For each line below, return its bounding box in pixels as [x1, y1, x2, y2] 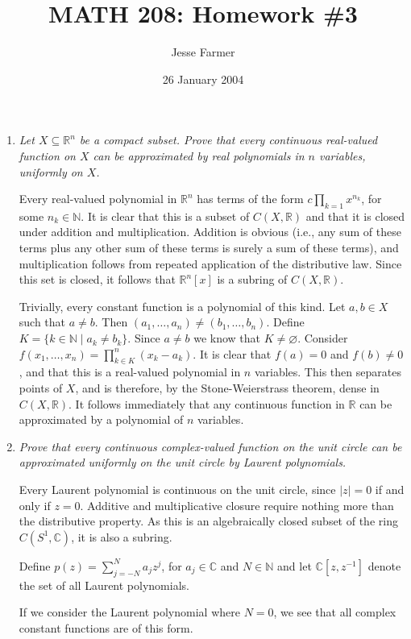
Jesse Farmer [171, 44, 235, 60]
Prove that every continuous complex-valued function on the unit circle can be [19, 438, 402, 454]
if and [375, 481, 405, 497]
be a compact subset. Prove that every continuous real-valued [79, 131, 378, 148]
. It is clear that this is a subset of [81, 207, 250, 224]
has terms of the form [197, 190, 304, 207]
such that [19, 313, 66, 330]
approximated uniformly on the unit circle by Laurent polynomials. [19, 454, 347, 471]
